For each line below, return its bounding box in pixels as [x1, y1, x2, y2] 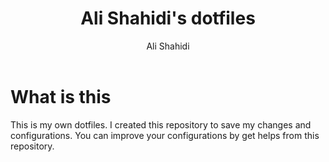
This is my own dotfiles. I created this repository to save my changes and [10, 118, 312, 131]
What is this [10, 85, 112, 108]
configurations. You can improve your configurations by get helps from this [10, 129, 320, 141]
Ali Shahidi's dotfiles [80, 7, 256, 30]
